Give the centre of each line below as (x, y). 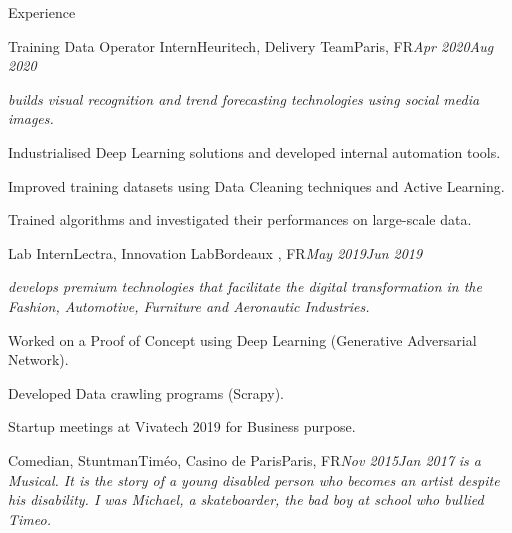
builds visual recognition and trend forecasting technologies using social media (244, 98)
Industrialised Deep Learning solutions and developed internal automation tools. (254, 151)
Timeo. (29, 518)
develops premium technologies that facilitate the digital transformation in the (245, 286)
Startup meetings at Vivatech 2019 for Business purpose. (182, 426)
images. (31, 118)
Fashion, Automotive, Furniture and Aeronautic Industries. (189, 305)
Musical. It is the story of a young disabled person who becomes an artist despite (254, 479)
